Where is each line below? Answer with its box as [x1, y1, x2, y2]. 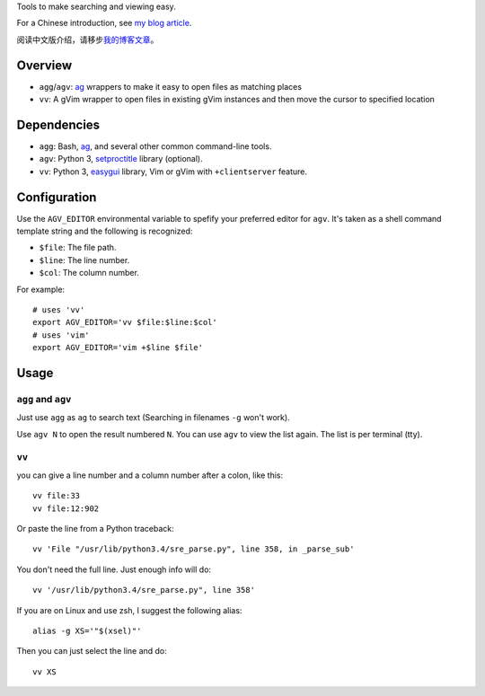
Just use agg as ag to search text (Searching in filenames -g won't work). [16, 412, 291, 423]
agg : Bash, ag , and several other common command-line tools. [39, 140, 272, 152]
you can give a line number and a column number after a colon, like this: [16, 470, 284, 480]
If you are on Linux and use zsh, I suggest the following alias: [16, 604, 242, 615]
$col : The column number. [39, 268, 139, 278]
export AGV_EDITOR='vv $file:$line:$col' [32, 317, 217, 328]
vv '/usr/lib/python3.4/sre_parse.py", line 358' [32, 585, 256, 595]
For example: [16, 284, 66, 295]
